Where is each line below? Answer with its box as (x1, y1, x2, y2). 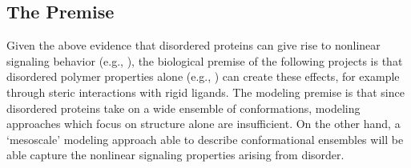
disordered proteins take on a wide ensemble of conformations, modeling (6, 99, 361, 116)
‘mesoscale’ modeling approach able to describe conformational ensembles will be (6, 130, 404, 147)
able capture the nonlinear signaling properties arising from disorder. (6, 146, 345, 163)
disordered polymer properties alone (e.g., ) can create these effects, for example (6, 68, 400, 85)
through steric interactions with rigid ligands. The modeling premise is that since (6, 83, 405, 100)
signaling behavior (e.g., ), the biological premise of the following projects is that (6, 52, 403, 69)
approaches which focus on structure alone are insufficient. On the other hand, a (6, 115, 401, 132)
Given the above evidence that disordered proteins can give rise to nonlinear (6, 37, 381, 54)
